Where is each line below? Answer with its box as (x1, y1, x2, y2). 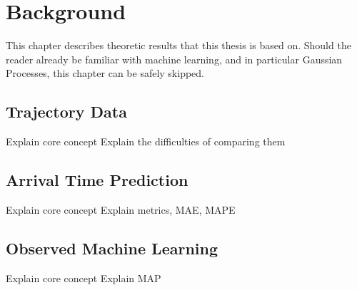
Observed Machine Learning (6, 237, 218, 259)
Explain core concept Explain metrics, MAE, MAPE (6, 202, 236, 217)
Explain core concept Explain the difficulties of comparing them (6, 134, 286, 149)
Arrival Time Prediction (6, 169, 188, 191)
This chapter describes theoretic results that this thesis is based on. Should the (6, 38, 351, 53)
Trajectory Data (6, 100, 127, 123)
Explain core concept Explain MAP (6, 270, 161, 285)
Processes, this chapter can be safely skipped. (6, 66, 204, 81)
